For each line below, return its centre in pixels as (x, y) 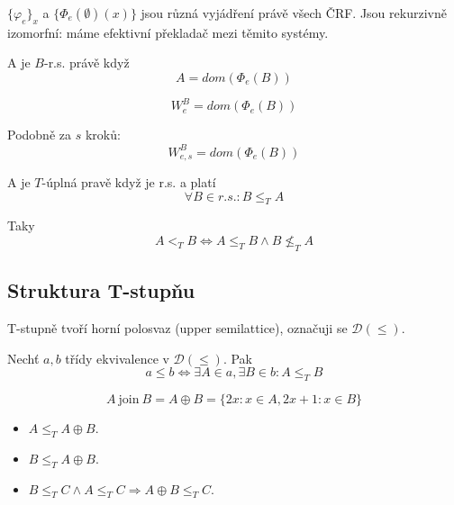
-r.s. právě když (86, 63)
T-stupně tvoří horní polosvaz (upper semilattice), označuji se (177, 328)
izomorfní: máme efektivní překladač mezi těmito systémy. (168, 32)
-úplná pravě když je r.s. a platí (129, 182)
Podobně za (39, 135)
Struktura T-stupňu (101, 290)
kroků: (103, 135)
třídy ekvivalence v (117, 358)
